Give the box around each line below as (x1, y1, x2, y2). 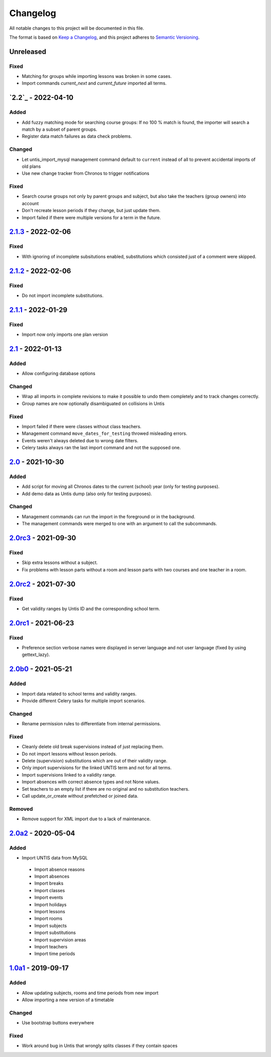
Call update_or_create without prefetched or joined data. (22, 793, 139, 799)
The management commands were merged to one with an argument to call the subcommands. (22, 521, 217, 527)
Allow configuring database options (22, 370, 95, 376)
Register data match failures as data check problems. (22, 133, 132, 139)
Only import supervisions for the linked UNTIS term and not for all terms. (22, 764, 172, 771)
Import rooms (34, 915, 63, 922)
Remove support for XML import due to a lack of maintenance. (22, 816, 151, 822)
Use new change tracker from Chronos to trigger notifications (22, 170, 150, 176)
